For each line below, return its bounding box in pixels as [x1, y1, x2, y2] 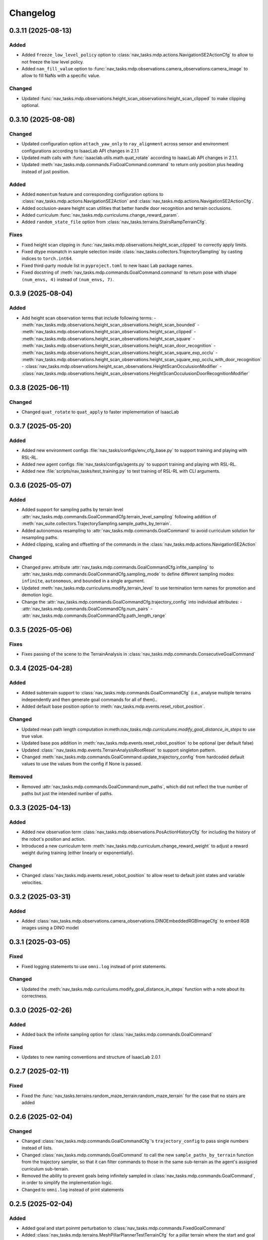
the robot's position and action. [21, 836, 85, 842]
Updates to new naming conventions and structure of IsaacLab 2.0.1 [21, 1054, 161, 1060]
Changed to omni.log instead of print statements [21, 1186, 124, 1192]
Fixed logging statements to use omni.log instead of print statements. [21, 963, 167, 969]
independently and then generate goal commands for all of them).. [21, 696, 158, 702]
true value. [21, 733, 44, 739]
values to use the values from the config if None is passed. [21, 761, 142, 767]
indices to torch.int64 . [21, 255, 73, 261]
